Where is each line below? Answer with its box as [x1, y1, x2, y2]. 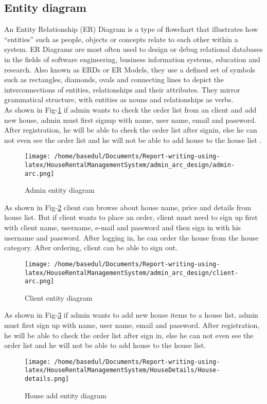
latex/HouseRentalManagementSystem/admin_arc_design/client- [25, 269, 239, 277]
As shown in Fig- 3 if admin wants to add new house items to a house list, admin [4, 309, 258, 320]
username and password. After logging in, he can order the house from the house [4, 232, 259, 243]
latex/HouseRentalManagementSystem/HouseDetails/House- [25, 366, 220, 374]
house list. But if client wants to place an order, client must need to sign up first [4, 212, 258, 223]
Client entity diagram [25, 292, 93, 303]
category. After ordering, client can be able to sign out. [4, 242, 178, 253]
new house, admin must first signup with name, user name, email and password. [4, 114, 257, 125]
